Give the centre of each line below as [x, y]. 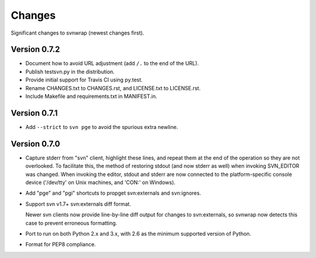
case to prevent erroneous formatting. [71, 223]
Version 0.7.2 [35, 50]
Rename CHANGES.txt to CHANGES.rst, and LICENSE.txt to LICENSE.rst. [113, 88]
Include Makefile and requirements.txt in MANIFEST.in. [91, 96]
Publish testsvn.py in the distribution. [70, 72]
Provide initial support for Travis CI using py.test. [84, 80]
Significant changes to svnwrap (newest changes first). [78, 33]
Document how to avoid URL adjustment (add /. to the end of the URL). [112, 63]
